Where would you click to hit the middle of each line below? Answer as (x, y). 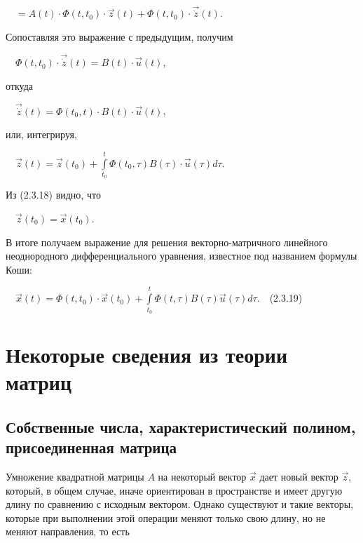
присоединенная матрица (91, 447)
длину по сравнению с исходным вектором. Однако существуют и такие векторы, (180, 504)
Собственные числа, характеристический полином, (181, 426)
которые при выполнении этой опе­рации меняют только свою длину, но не (166, 517)
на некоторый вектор (202, 477)
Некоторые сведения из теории (147, 355)
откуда (19, 85)
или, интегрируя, (41, 134)
